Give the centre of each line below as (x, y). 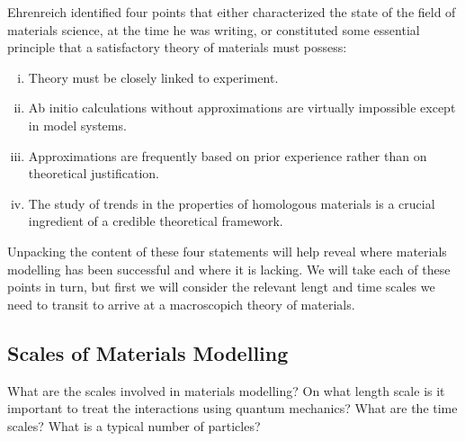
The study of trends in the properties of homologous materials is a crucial (232, 203)
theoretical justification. (94, 173)
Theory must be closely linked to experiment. (153, 77)
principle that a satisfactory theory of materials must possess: (177, 47)
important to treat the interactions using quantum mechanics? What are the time (232, 408)
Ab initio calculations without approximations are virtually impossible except (242, 108)
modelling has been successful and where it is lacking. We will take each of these (229, 269)
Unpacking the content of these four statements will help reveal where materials (227, 251)
